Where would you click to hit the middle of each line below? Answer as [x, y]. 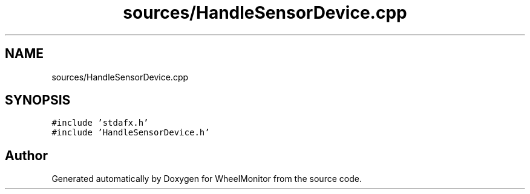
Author [26, 155]
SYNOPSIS [38, 100]
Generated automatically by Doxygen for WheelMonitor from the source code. [207, 179]
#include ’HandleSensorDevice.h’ [131, 133]
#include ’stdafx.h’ [100, 123]
